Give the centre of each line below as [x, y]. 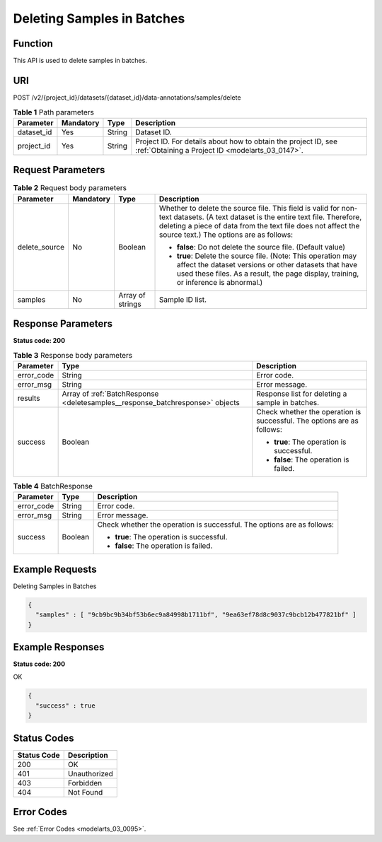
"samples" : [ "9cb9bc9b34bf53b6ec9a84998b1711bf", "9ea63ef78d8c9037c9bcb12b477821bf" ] [196, 615]
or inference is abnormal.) [220, 282]
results [29, 398]
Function [33, 43]
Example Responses [59, 647]
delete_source [41, 247]
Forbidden [85, 783]
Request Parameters [59, 170]
